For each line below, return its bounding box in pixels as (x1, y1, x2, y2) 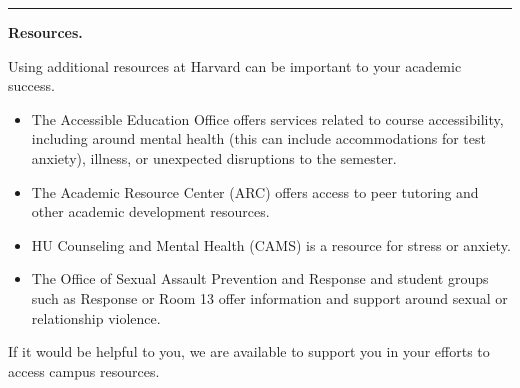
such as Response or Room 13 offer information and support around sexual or (31, 287, 508, 308)
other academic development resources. (31, 201, 270, 222)
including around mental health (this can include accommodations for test (31, 128, 486, 149)
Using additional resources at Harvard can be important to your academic (8, 55, 462, 76)
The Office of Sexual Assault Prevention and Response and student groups (31, 268, 489, 289)
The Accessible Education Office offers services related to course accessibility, (31, 108, 504, 129)
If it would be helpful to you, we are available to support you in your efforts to (8, 341, 490, 362)
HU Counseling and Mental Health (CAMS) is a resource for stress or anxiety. (31, 234, 511, 255)
